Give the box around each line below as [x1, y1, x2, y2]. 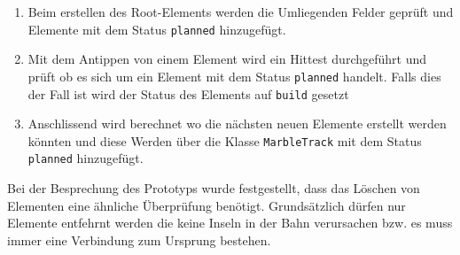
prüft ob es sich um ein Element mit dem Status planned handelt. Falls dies [27, 66, 441, 85]
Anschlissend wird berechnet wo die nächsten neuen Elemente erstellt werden [27, 114, 447, 133]
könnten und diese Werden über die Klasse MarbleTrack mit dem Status [27, 131, 422, 150]
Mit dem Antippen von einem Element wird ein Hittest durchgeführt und [27, 50, 426, 68]
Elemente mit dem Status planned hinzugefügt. [27, 19, 286, 38]
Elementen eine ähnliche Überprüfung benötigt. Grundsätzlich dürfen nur [7, 196, 406, 214]
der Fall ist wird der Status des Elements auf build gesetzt [27, 84, 349, 103]
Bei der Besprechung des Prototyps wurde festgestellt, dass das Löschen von [7, 179, 420, 197]
